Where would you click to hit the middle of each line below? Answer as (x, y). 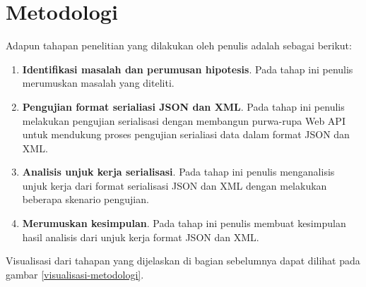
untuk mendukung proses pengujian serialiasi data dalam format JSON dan (186, 134)
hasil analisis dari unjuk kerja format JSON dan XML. (141, 237)
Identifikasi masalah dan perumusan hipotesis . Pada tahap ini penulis (188, 69)
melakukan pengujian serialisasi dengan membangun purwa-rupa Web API (184, 120)
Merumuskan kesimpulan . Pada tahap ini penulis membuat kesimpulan (184, 223)
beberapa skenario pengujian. (85, 199)
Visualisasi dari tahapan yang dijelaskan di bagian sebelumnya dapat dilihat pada (183, 261)
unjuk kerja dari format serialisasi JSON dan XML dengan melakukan (175, 185)
